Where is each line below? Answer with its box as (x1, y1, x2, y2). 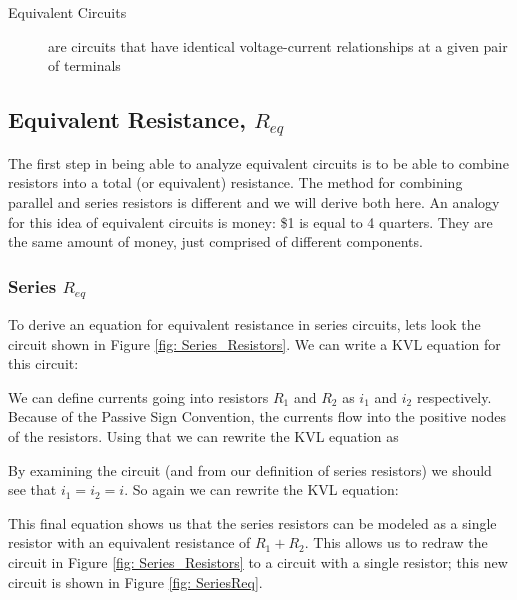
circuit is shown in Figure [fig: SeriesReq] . (8, 571, 263, 592)
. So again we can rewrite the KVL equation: (124, 479, 399, 500)
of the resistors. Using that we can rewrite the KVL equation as (8, 426, 399, 447)
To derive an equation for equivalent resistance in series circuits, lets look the (8, 314, 481, 335)
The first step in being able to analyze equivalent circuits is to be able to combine (8, 152, 509, 173)
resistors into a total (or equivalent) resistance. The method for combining (8, 172, 463, 193)
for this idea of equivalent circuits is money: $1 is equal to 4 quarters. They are (8, 211, 493, 232)
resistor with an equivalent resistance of (8, 532, 251, 553)
